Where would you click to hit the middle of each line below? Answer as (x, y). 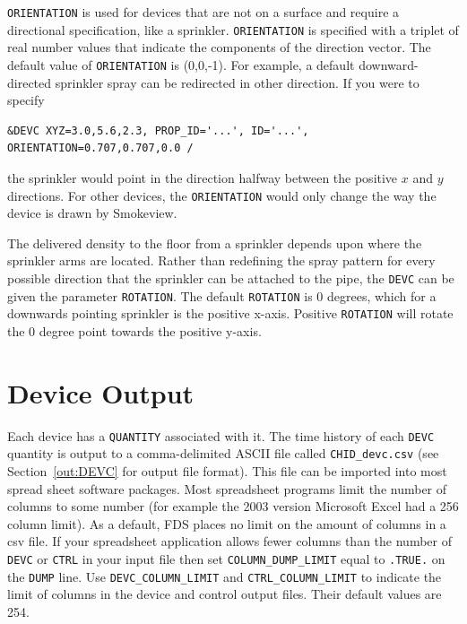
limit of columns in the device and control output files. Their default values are (225, 594)
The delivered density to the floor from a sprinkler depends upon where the (215, 243)
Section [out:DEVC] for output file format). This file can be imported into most (227, 470)
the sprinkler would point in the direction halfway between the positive (203, 177)
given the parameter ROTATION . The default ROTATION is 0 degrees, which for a (222, 295)
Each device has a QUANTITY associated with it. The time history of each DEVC (221, 435)
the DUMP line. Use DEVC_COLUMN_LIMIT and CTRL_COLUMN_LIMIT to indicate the (225, 576)
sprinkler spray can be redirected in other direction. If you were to (237, 82)
